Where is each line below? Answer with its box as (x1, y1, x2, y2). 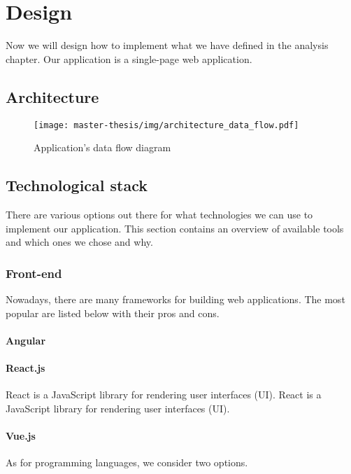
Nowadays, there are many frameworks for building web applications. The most (6, 291, 345, 306)
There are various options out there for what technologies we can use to (6, 207, 313, 221)
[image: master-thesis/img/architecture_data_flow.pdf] (34, 120, 299, 130)
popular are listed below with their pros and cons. (6, 305, 220, 320)
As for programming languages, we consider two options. (6, 455, 248, 470)
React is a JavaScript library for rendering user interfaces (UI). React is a (6, 387, 322, 402)
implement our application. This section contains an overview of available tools (6, 221, 344, 235)
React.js (6, 360, 45, 375)
